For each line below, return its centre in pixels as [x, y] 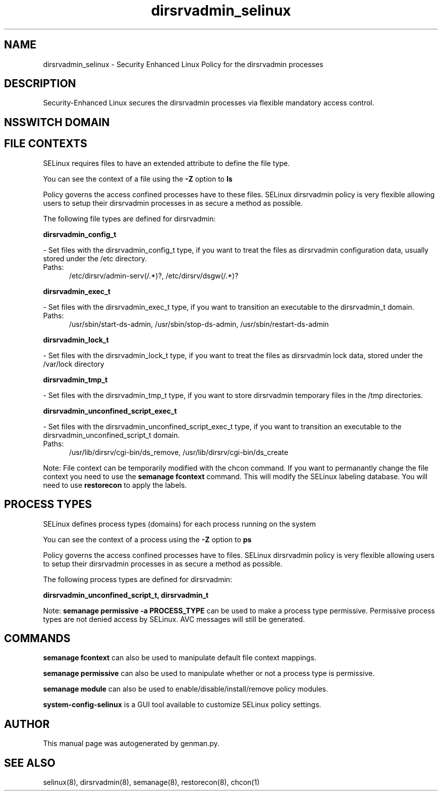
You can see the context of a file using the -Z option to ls [138, 179]
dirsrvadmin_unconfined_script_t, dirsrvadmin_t [126, 595]
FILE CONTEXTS [46, 144]
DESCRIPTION [40, 84]
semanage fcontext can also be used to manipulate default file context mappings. [180, 658]
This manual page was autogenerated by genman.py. [131, 744]
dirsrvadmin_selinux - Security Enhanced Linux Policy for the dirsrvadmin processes [183, 64]
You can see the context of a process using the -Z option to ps [147, 539]
